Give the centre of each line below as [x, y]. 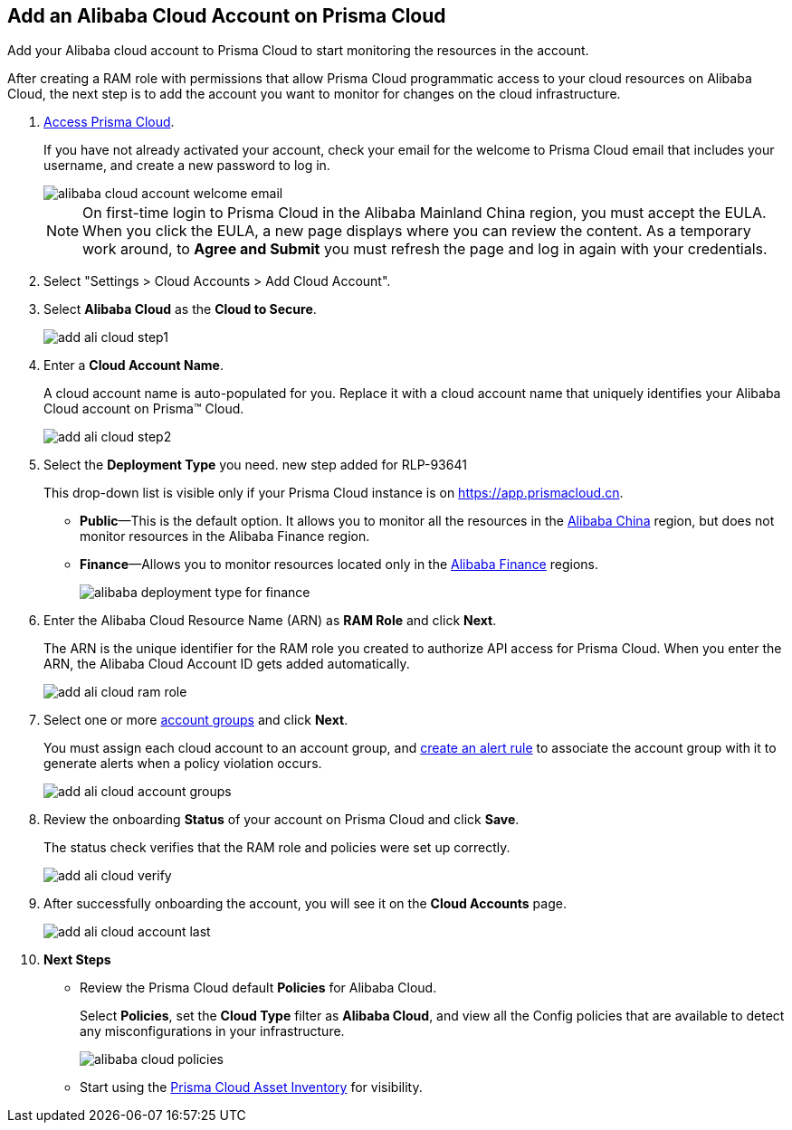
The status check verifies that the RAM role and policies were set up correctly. [277, 848]
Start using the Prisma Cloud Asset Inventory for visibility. [251, 1087]
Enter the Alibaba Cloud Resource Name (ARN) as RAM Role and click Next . [270, 621]
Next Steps [77, 960]
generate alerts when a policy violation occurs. [183, 764]
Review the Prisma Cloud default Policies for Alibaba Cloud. [258, 988]
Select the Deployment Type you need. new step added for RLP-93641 [255, 465]
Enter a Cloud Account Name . [134, 366]
